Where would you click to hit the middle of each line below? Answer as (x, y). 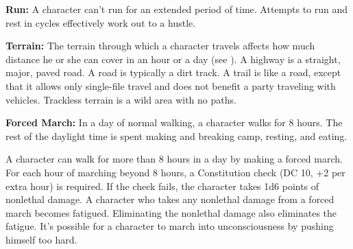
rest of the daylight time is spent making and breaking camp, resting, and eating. (176, 135)
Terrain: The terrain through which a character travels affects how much (160, 46)
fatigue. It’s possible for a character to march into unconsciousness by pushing (170, 226)
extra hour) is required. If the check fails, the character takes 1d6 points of (162, 186)
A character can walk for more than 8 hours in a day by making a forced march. (174, 159)
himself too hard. (41, 239)
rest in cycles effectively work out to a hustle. (101, 22)
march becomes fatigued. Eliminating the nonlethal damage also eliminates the (171, 212)
